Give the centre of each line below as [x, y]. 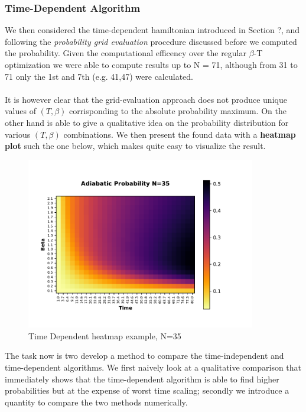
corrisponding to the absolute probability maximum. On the [178, 111]
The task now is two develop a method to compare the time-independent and [144, 356]
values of [20, 111]
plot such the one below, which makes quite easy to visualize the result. [135, 146]
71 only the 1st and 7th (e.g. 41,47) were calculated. [99, 76]
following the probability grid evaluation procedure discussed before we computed [151, 41]
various [18, 134]
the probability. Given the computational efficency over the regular [126, 53]
